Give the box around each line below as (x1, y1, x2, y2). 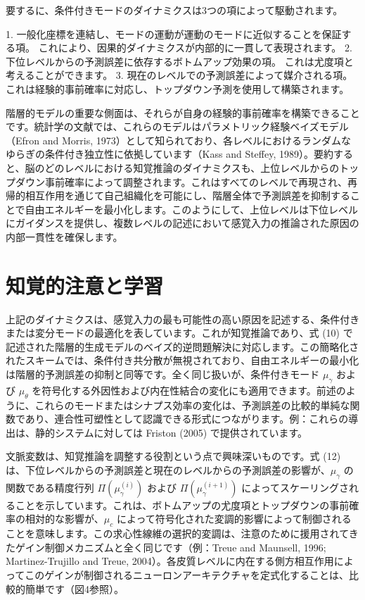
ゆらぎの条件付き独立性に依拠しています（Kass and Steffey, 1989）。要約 (6, 146, 334, 161)
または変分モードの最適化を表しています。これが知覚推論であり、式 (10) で (6, 325, 353, 340)
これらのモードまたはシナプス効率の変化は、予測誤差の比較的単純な (34, 397, 350, 412)
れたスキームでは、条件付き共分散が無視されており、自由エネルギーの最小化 (6, 353, 359, 368)
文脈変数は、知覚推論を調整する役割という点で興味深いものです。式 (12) (6, 449, 341, 463)
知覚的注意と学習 (6, 270, 164, 299)
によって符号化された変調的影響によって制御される (116, 511, 352, 526)
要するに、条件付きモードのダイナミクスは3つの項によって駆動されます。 (6, 3, 343, 17)
